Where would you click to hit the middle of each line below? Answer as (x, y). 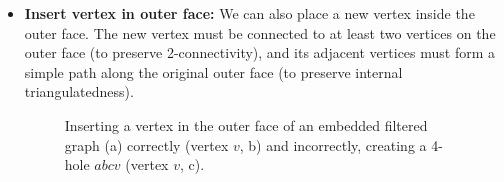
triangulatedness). (79, 91)
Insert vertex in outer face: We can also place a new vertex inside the (249, 13)
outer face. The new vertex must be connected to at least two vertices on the (260, 32)
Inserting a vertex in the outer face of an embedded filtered (246, 124)
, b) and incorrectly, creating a (333, 144)
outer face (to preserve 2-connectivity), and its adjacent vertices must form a (260, 52)
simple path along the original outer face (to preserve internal (213, 71)
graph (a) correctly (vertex (146, 144)
